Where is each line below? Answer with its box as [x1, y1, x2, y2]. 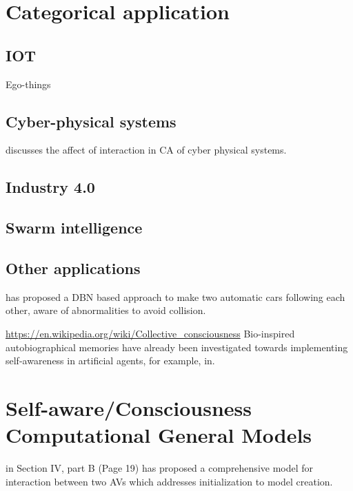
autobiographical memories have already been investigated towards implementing [6, 339, 348, 354]
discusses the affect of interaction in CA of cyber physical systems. [6, 143, 287, 157]
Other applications [6, 257, 141, 278]
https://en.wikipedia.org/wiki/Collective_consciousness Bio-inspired [6, 326, 295, 340]
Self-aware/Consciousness [6, 393, 252, 421]
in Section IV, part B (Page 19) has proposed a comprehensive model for [6, 461, 314, 475]
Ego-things [6, 76, 51, 91]
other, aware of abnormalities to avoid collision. [6, 303, 206, 317]
